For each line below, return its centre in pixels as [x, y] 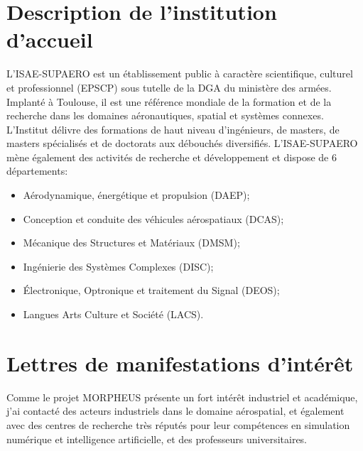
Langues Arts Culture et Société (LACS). [113, 314]
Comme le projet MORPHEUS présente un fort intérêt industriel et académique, [182, 397]
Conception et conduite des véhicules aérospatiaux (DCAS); [153, 218]
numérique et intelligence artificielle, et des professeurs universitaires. [157, 439]
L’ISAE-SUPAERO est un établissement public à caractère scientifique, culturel [180, 74]
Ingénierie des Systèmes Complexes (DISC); [118, 266]
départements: [37, 171]
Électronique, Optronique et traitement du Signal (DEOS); [151, 290]
